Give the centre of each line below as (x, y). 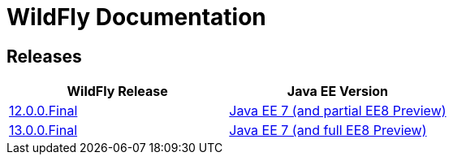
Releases (44, 56)
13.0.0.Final (43, 131)
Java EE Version (338, 91)
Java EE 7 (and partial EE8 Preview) (338, 111)
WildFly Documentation (136, 17)
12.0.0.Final (43, 111)
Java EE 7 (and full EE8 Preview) (328, 131)
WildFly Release (117, 91)
